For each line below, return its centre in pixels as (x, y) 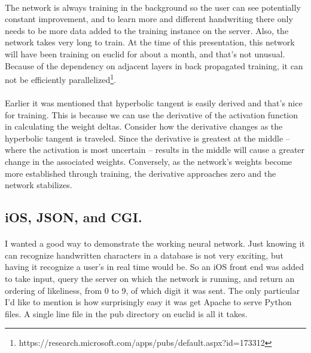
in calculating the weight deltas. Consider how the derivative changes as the (144, 126)
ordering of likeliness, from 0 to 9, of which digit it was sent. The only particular (153, 290)
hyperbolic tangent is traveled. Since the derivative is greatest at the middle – (147, 138)
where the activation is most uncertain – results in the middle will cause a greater (155, 150)
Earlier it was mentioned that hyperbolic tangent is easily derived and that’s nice (154, 103)
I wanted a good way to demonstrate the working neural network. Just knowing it (155, 243)
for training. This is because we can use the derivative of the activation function (152, 114)
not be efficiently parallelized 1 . (60, 79)
